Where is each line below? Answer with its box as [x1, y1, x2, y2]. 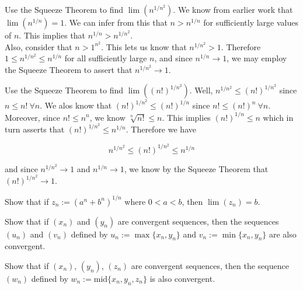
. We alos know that [40, 99, 112, 111]
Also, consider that [5, 40, 72, 53]
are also [269, 228, 297, 240]
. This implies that [19, 29, 86, 41]
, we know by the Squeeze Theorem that [124, 162, 269, 174]
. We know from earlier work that [173, 4, 293, 15]
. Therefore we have [126, 123, 196, 135]
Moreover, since [5, 111, 61, 123]
